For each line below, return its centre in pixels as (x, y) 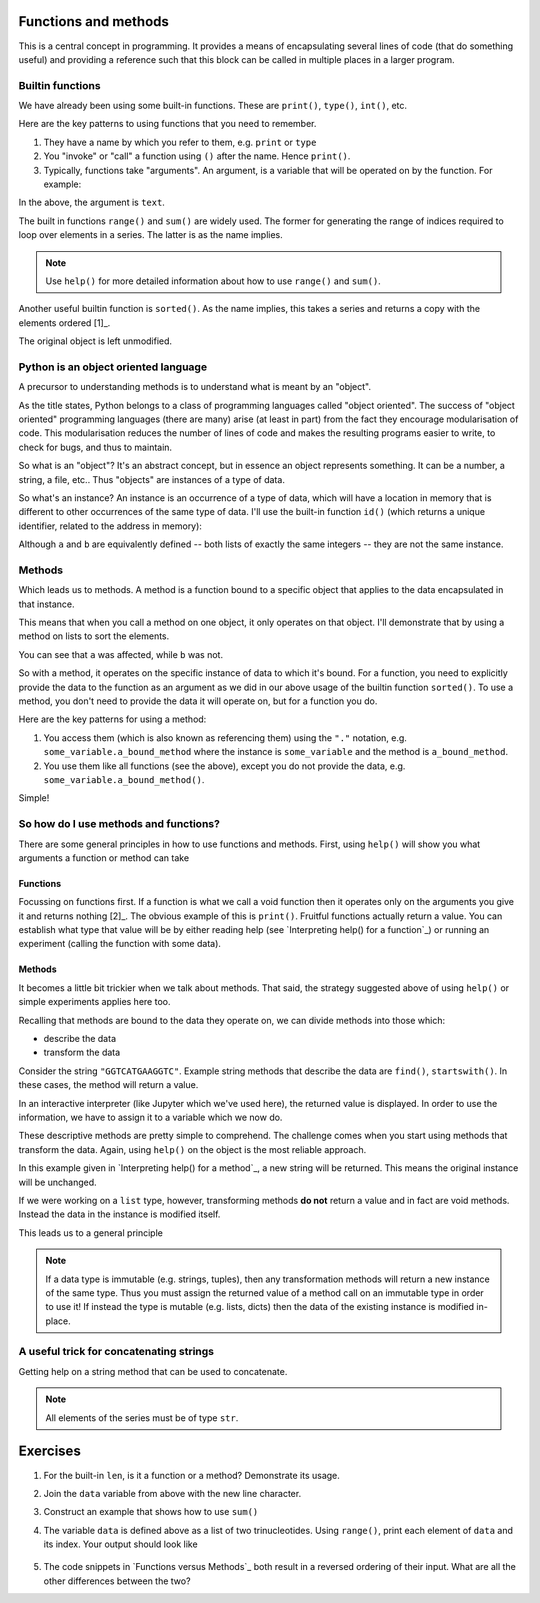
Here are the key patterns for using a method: (112, 719)
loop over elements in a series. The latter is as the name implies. (151, 235)
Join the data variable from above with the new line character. (172, 1493)
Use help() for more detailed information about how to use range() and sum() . (213, 281)
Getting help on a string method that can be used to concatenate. (153, 1371)
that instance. (46, 604)
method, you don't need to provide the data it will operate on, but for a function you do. (198, 701)
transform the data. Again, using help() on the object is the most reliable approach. (192, 1149)
